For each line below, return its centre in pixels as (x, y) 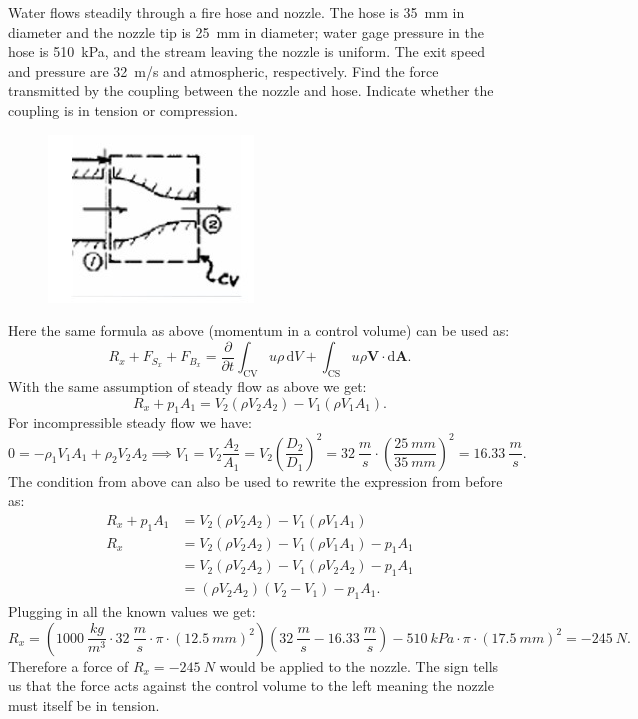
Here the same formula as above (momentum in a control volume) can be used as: (259, 330)
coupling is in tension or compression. (123, 109)
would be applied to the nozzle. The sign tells (359, 665)
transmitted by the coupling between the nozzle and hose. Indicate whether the (251, 90)
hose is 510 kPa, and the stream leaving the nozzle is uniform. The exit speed (247, 51)
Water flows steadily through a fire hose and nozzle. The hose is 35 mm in (236, 12)
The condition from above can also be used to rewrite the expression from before (255, 480)
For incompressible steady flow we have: (130, 422)
